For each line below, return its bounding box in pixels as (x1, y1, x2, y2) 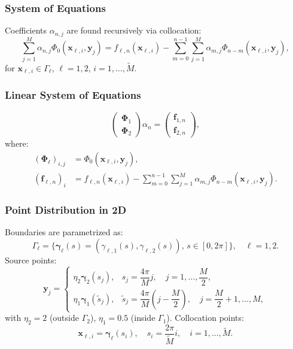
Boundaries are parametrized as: (5, 226, 123, 238)
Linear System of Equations (5, 87, 141, 102)
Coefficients (5, 24, 47, 37)
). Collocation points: (166, 311, 244, 324)
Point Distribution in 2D (5, 202, 127, 217)
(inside (130, 311, 155, 324)
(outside (49, 311, 79, 324)
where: (5, 137, 29, 150)
